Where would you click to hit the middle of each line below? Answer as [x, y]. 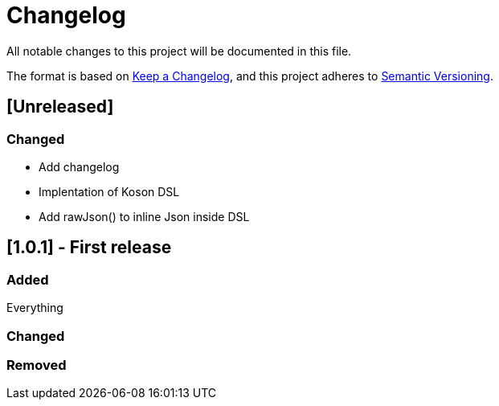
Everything [35, 308]
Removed [37, 365]
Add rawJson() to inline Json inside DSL [144, 216]
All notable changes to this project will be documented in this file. [179, 51]
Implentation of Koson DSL [109, 191]
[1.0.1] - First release [89, 248]
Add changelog [79, 166]
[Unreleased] [60, 107]
